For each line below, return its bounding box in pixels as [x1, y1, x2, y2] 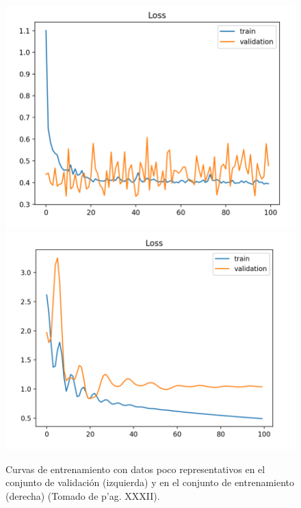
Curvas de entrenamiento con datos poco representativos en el [5, 461, 265, 476]
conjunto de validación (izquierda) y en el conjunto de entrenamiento [5, 475, 295, 490]
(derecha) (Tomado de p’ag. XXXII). [5, 488, 160, 503]
